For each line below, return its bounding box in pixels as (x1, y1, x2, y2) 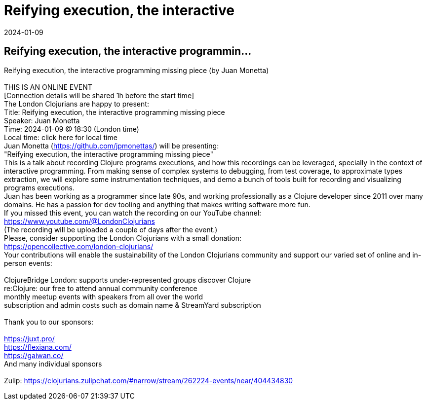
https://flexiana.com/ (4, 342, 72, 351)
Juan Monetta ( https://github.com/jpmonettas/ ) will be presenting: (4, 141, 219, 150)
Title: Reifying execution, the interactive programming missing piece (4, 108, 225, 116)
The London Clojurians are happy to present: (4, 99, 149, 108)
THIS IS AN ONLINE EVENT (4, 82, 92, 91)
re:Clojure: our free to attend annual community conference (4, 284, 197, 293)
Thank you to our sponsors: (4, 317, 94, 326)
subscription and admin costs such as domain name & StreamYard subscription (4, 300, 261, 309)
